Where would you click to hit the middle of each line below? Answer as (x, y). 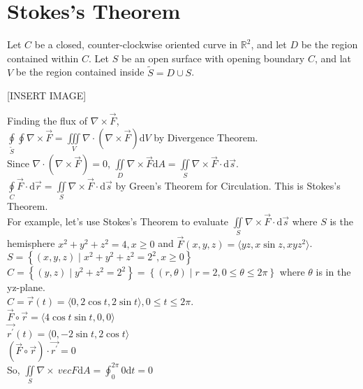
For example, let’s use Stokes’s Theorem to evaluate (118, 221)
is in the (333, 272)
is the (341, 221)
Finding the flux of (47, 120)
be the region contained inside (80, 72)
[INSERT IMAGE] (47, 96)
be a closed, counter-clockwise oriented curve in (136, 44)
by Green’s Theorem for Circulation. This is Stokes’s (228, 185)
